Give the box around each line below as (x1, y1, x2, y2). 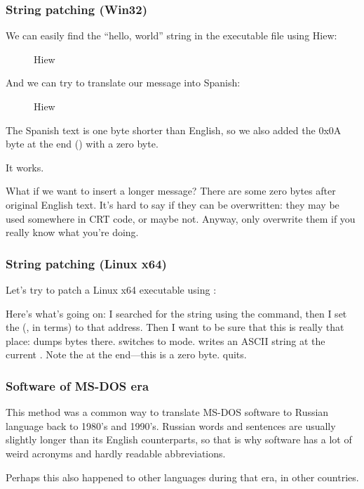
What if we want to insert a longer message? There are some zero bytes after (6, 183, 336, 198)
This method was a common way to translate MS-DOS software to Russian (6, 405, 329, 419)
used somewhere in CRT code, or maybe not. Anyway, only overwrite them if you (6, 211, 356, 226)
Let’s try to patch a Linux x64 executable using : (6, 282, 217, 296)
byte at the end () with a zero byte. (6, 136, 159, 151)
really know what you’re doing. (6, 225, 139, 240)
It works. (6, 159, 44, 174)
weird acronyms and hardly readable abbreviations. (6, 445, 226, 460)
